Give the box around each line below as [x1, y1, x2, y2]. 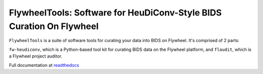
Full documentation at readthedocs [9, 62, 79, 68]
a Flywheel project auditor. [9, 53, 63, 59]
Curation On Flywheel [9, 21, 99, 31]
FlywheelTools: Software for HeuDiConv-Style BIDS [9, 7, 222, 18]
